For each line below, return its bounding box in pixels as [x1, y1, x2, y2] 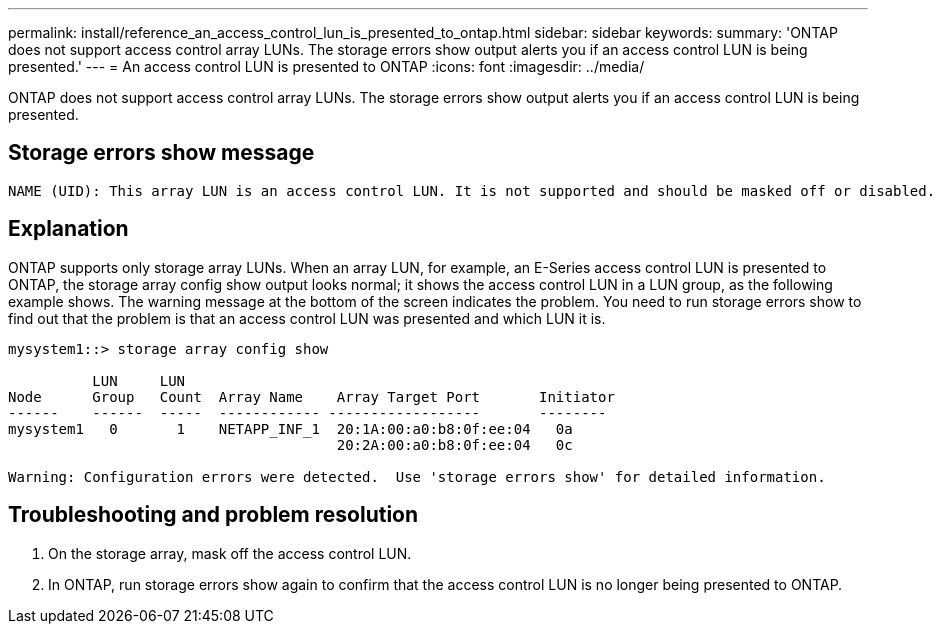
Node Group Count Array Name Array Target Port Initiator [8, 388, 615, 405]
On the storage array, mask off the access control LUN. [48, 544, 412, 562]
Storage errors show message [8, 140, 315, 166]
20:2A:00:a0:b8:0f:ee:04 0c [336, 436, 573, 453]
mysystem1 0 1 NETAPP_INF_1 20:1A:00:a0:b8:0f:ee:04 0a [8, 420, 573, 437]
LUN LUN [92, 372, 186, 389]
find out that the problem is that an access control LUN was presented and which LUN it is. [8, 309, 606, 327]
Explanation [8, 216, 129, 242]
